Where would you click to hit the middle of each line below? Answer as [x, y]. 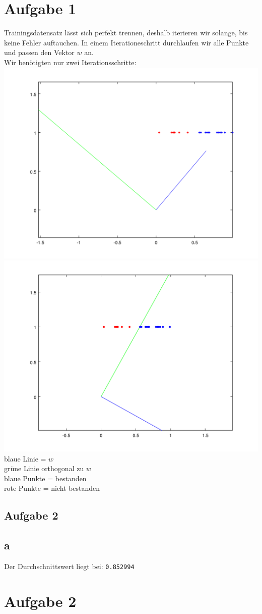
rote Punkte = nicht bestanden [52, 488]
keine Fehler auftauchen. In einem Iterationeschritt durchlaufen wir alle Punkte [126, 42]
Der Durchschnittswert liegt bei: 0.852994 [69, 566]
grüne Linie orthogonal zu [44, 468]
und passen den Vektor [39, 52]
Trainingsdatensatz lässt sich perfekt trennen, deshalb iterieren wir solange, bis [126, 33]
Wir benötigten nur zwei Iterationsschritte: [70, 62]
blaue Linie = [25, 458]
